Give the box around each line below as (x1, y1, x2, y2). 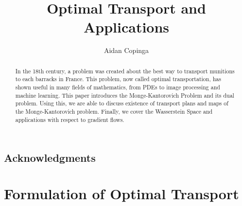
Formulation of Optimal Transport (4, 183, 239, 203)
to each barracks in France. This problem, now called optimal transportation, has (15, 75, 221, 83)
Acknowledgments (4, 150, 96, 165)
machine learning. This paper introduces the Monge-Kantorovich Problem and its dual (15, 91, 234, 99)
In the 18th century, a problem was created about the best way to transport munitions (15, 67, 235, 75)
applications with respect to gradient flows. (15, 115, 124, 123)
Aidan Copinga (104, 45, 149, 55)
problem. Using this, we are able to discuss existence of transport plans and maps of (15, 99, 228, 107)
